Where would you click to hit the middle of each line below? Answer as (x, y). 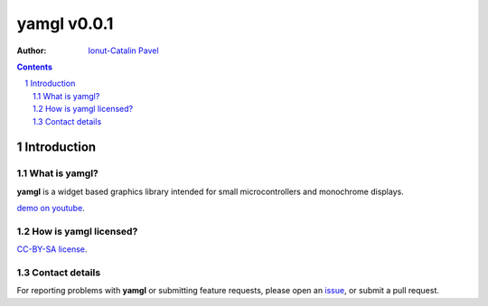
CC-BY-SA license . (52, 249)
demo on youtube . (51, 209)
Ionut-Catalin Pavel (123, 51)
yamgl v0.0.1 (65, 23)
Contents (35, 67)
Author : (32, 51)
